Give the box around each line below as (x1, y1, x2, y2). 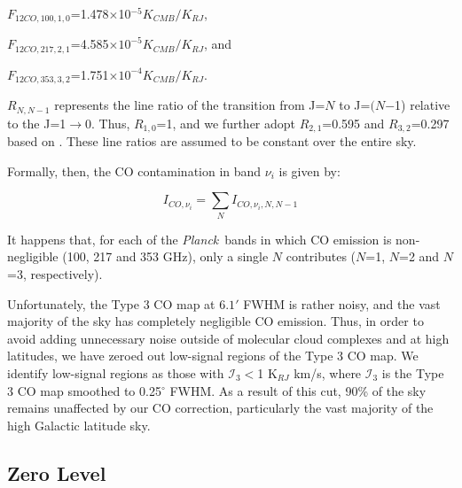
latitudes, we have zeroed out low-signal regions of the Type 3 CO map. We (7, 346, 419, 365)
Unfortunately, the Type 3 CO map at (7, 294, 215, 313)
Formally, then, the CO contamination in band (7, 161, 262, 180)
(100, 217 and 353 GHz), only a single (62, 247, 269, 266)
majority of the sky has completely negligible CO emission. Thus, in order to (7, 312, 424, 330)
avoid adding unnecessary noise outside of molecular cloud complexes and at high (7, 329, 450, 347)
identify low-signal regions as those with (7, 363, 224, 382)
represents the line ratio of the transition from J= (54, 96, 325, 114)
